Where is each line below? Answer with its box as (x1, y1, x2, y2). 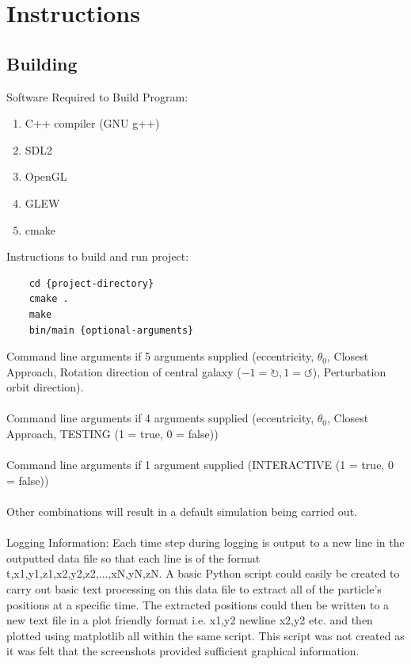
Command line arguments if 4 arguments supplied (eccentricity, (6, 410, 314, 426)
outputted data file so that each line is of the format (6, 549, 261, 566)
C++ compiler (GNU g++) (25, 115, 160, 132)
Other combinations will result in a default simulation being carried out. (6, 503, 357, 520)
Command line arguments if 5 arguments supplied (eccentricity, (6, 348, 314, 364)
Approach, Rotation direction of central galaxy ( (6, 363, 242, 380)
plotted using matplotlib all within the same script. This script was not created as (6, 627, 405, 643)
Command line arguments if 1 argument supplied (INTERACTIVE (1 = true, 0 (6, 456, 394, 473)
